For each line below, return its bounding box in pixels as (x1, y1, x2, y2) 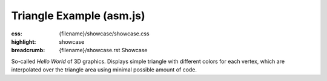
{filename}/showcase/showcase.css (59, 30, 150, 37)
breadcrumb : (11, 47, 45, 54)
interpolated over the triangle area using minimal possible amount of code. (11, 66, 197, 73)
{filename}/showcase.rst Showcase (59, 47, 148, 54)
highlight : (11, 38, 36, 45)
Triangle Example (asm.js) (11, 9, 145, 22)
